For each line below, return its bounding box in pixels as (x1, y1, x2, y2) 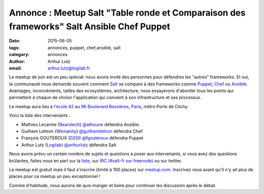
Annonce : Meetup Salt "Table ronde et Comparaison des (9, 7, 246, 18)
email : (9, 65, 22, 71)
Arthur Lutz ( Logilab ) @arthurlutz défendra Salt (21, 142, 117, 148)
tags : (9, 44, 20, 51)
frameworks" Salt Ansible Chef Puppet (9, 21, 171, 32)
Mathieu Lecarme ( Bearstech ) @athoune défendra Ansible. (21, 121, 140, 127)
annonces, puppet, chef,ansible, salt (47, 44, 121, 51)
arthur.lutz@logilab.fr (47, 65, 90, 71)
